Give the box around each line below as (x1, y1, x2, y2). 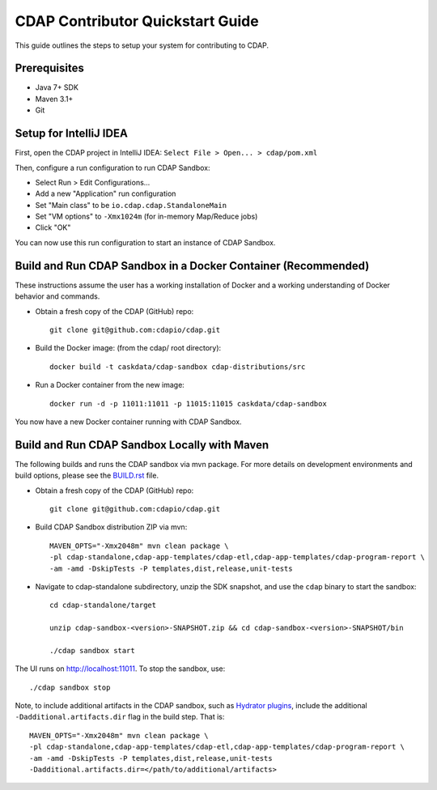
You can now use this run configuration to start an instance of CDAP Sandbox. (15, 237, 276, 247)
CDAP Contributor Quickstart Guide (15, 12, 259, 30)
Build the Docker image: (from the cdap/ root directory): (35, 343, 222, 353)
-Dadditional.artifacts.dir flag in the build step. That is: (15, 712, 225, 722)
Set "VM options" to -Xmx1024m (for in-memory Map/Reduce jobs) (35, 211, 258, 222)
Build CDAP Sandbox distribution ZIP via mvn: (35, 522, 188, 532)
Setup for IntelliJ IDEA (15, 126, 129, 141)
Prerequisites (15, 62, 84, 75)
